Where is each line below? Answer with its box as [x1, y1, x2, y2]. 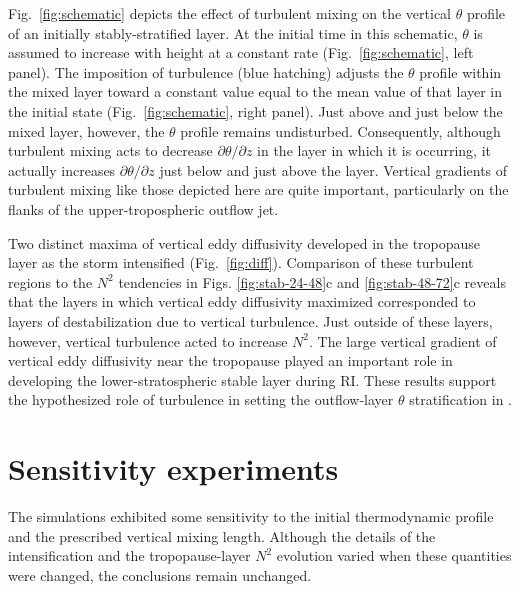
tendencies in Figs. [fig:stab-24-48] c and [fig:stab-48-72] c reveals [118, 271, 506, 292]
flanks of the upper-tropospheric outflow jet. [8, 198, 279, 219]
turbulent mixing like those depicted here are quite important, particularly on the [8, 179, 509, 200]
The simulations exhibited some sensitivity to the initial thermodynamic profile [8, 506, 494, 526]
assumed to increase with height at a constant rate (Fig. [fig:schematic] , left [8, 42, 474, 63]
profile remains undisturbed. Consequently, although [180, 120, 501, 141]
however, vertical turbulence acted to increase [8, 330, 288, 351]
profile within [419, 61, 502, 82]
